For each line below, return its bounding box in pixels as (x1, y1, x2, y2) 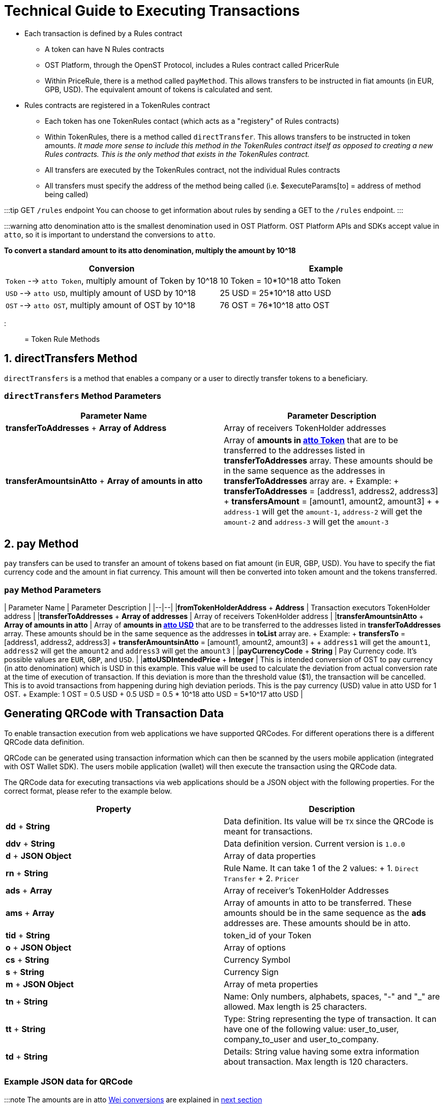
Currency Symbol (224, 954, 290, 965)
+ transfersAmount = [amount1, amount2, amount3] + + (224, 496, 440, 507)
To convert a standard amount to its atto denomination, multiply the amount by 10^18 (4, 246, 296, 255)
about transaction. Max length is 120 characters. (224, 1056, 408, 1067)
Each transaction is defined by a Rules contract (24, 29, 183, 38)
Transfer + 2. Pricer (224, 873, 300, 883)
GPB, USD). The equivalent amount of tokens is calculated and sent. (45, 85, 273, 94)
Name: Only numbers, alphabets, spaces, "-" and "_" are (224, 991, 440, 1002)
